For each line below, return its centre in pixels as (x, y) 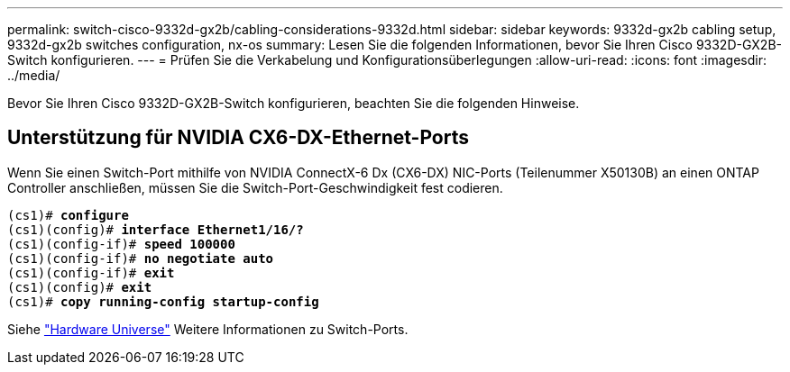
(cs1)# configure (68, 215)
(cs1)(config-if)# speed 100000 (121, 244)
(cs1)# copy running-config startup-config (163, 301)
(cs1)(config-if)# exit (91, 272)
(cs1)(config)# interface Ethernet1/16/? (156, 229)
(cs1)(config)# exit (80, 287)
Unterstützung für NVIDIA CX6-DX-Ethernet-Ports (238, 138)
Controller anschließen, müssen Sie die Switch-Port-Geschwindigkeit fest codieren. (255, 187)
